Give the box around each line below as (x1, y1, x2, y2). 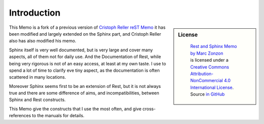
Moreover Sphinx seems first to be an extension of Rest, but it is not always (9, 83, 161, 89)
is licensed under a (190, 57, 229, 63)
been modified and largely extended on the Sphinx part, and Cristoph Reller (9, 31, 161, 37)
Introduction (9, 7, 61, 18)
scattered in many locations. (9, 74, 66, 80)
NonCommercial (190, 78, 223, 83)
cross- (142, 105, 156, 112)
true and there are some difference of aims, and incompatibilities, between (9, 90, 159, 96)
